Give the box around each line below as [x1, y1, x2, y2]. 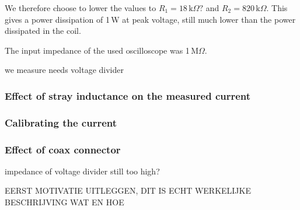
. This [266, 2, 288, 13]
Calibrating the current [5, 115, 117, 129]
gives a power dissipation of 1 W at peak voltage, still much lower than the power [5, 13, 296, 25]
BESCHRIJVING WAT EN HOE [5, 196, 124, 208]
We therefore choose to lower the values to [5, 2, 156, 13]
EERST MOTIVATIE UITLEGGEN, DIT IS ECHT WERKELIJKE [5, 184, 251, 197]
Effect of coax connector [5, 142, 121, 156]
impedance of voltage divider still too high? [5, 164, 160, 177]
